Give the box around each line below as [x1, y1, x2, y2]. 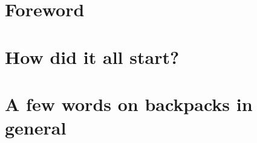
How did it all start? [5, 44, 180, 69]
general [5, 115, 67, 140]
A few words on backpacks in [5, 91, 253, 116]
